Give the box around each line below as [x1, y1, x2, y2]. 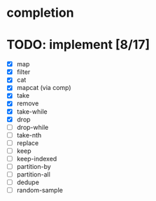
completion [6, 5, 74, 21]
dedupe [16, 178, 40, 186]
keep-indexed [16, 154, 57, 163]
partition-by [16, 162, 52, 170]
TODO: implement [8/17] [6, 37, 150, 53]
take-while [16, 107, 48, 116]
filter [16, 68, 31, 76]
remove [16, 99, 39, 107]
